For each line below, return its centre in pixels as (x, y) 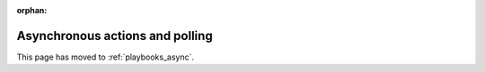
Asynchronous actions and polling (115, 36)
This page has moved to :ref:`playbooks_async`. (106, 57)
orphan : (32, 10)
